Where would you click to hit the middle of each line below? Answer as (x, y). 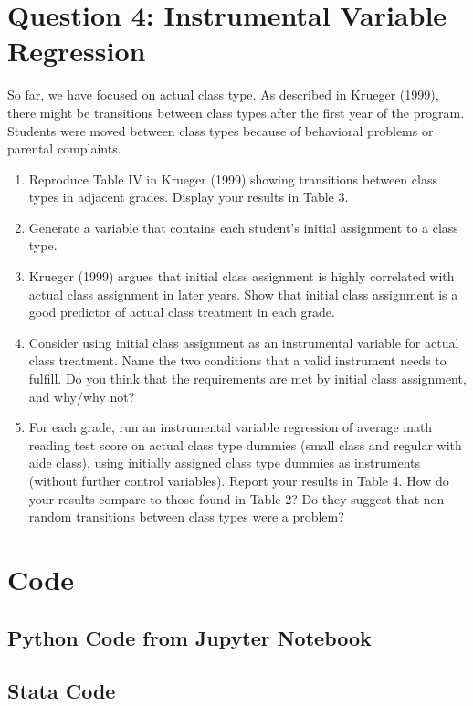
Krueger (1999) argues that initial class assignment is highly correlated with (242, 276)
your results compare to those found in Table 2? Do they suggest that (224, 498)
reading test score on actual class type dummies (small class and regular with (245, 444)
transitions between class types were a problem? (210, 516)
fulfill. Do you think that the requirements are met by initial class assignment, (247, 379)
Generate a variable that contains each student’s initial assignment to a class (243, 227)
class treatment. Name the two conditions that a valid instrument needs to (237, 360)
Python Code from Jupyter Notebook (189, 637)
